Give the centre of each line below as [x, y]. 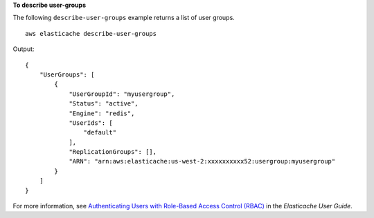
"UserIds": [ [91, 123]
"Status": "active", [104, 104]
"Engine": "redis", [102, 113]
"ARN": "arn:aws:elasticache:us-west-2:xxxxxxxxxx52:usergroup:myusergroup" [202, 161]
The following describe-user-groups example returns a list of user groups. [124, 18]
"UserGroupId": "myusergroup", [122, 94]
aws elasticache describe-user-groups [91, 33]
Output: [24, 49]
